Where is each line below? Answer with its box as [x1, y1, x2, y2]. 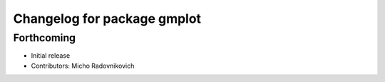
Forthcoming [13, 31, 76, 44]
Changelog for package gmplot [13, 11, 202, 26]
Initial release [31, 51, 71, 60]
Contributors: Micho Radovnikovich [31, 61, 135, 70]
